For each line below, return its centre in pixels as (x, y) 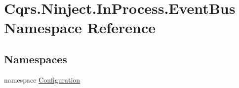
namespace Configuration (42, 79)
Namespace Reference (80, 27)
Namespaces (36, 59)
